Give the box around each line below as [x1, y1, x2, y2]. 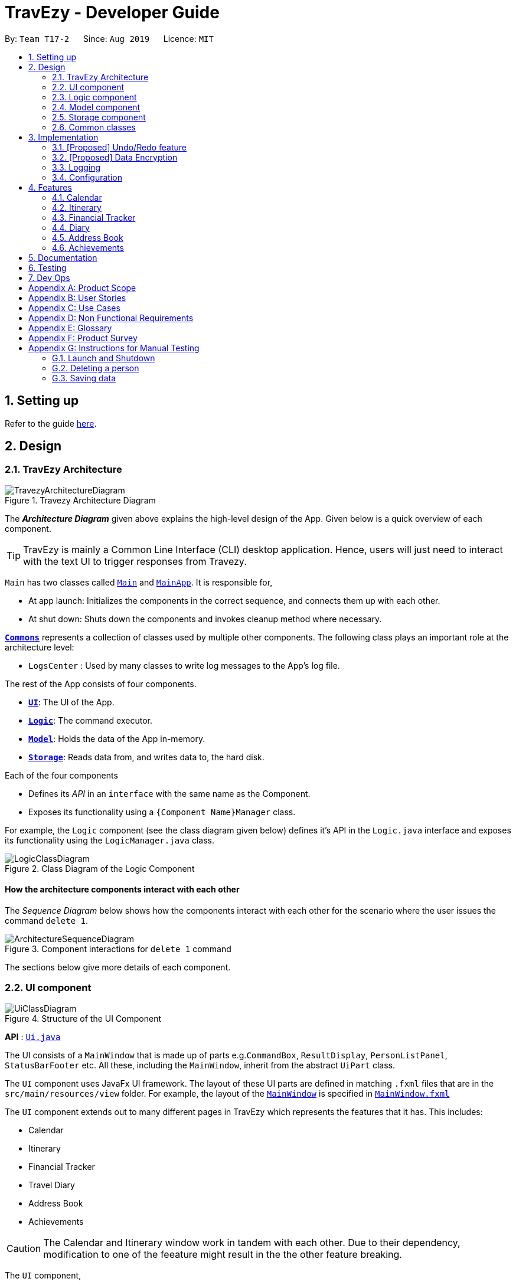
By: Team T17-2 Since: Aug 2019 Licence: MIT [5, 33, 214, 44]
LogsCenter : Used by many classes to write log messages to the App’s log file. [28, 660, 340, 671]
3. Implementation [28, 132, 99, 142]
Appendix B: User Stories [28, 292, 126, 303]
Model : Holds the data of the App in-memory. [28, 733, 205, 744]
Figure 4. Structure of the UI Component [5, 1013, 162, 1024]
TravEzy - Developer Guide [5, 2, 220, 22]
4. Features [28, 182, 72, 192]
